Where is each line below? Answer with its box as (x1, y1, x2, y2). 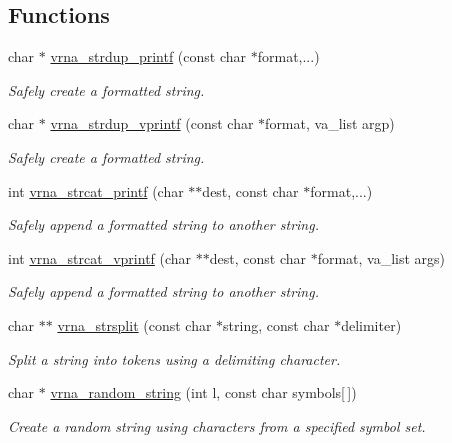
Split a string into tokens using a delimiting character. (8, 348, 341, 369)
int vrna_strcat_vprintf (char (8, 247, 192, 268)
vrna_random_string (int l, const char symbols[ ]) (50, 382, 357, 403)
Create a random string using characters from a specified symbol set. (8, 415, 426, 436)
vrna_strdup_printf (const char (50, 46, 247, 67)
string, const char (223, 314, 330, 335)
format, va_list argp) (265, 113, 395, 134)
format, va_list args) (317, 247, 446, 268)
